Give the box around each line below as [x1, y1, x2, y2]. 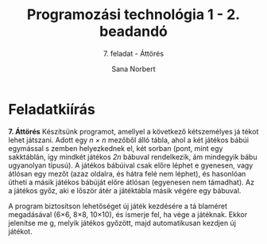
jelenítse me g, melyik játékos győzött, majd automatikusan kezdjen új [8, 218, 237, 227]
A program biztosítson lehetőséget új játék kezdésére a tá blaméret [8, 201, 228, 211]
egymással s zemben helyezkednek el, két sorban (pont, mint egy [8, 143, 223, 153]
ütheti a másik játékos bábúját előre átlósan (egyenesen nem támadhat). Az [8, 177, 255, 187]
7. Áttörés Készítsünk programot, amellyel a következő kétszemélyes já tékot [8, 126, 259, 136]
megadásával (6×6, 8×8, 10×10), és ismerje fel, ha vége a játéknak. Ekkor [8, 209, 248, 219]
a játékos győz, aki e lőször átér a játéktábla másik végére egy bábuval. [8, 185, 242, 196]
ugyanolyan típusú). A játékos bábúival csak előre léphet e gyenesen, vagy [8, 161, 253, 170]
